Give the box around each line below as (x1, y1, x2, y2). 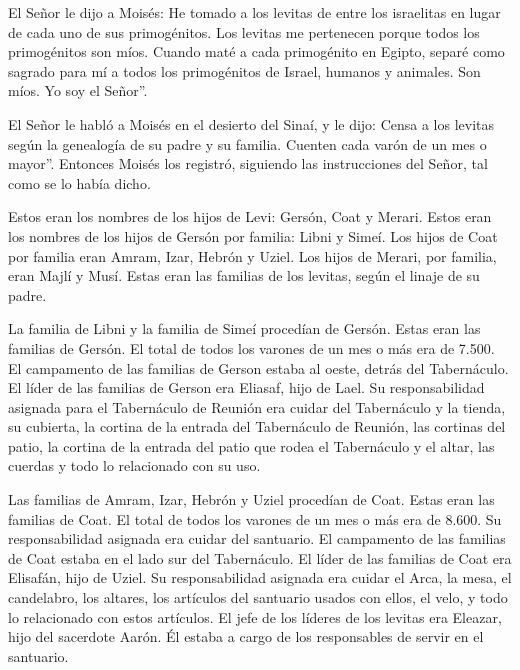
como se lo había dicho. (8, 172, 151, 193)
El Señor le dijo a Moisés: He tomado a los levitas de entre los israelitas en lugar (8, 2, 501, 22)
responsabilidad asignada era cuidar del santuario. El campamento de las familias (8, 528, 506, 549)
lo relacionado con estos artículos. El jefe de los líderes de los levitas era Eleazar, (8, 606, 502, 627)
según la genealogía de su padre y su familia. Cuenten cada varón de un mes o (8, 133, 487, 154)
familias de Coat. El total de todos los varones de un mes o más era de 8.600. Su (8, 508, 502, 529)
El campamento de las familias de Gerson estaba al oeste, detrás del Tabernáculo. (8, 357, 509, 378)
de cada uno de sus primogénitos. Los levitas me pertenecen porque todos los (8, 21, 480, 42)
